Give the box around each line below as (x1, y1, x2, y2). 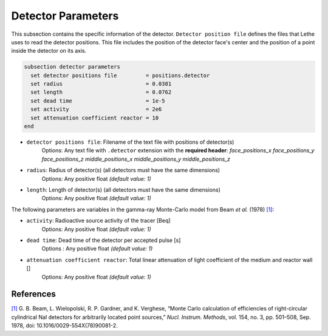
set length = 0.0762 (30, 89, 172, 96)
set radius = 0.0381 (30, 81, 172, 87)
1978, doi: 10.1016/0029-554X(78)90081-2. (11, 322, 118, 329)
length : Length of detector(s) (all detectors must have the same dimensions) (26, 186, 221, 193)
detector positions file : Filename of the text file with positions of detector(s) (26, 138, 234, 146)
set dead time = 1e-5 (30, 97, 165, 104)
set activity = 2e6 (30, 106, 162, 113)
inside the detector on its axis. (11, 47, 87, 55)
